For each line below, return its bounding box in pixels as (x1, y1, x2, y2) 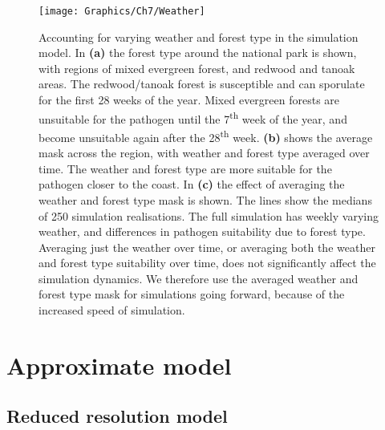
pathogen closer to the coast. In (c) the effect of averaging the (38, 176, 345, 193)
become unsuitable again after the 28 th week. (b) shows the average (38, 126, 373, 145)
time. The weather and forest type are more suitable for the (38, 160, 332, 176)
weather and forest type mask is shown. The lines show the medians (38, 191, 372, 208)
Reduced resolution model (6, 404, 228, 428)
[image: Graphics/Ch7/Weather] (38, 6, 205, 17)
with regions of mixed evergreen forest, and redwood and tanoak (38, 59, 355, 76)
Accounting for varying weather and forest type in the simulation (38, 28, 359, 45)
